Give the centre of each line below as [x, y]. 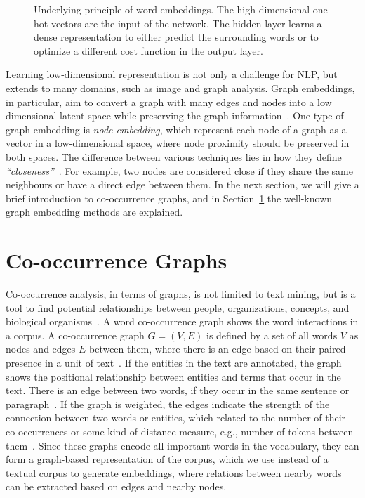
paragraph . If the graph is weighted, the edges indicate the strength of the [168, 404]
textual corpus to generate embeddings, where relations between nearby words [174, 472]
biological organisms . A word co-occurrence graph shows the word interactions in [182, 321]
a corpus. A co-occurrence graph [75, 335]
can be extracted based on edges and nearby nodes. [116, 486]
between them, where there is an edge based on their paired [217, 349]
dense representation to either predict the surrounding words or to [176, 37]
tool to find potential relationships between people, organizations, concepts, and [178, 307]
